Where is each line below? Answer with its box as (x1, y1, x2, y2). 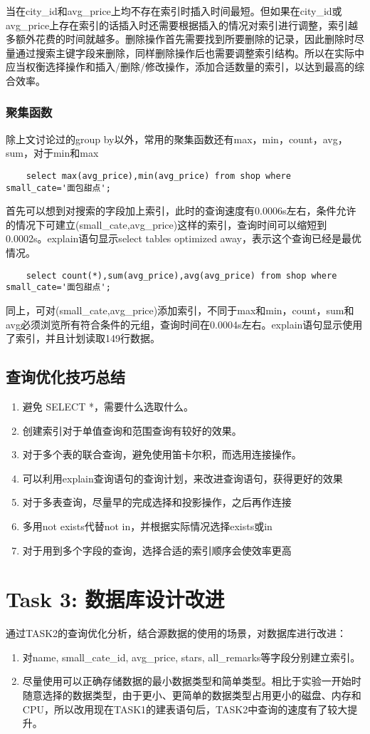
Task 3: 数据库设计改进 (6, 584, 225, 614)
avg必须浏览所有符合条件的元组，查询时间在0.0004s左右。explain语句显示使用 (6, 316, 363, 331)
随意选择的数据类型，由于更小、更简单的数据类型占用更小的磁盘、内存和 (22, 688, 361, 703)
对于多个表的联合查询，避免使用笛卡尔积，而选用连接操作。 (22, 447, 302, 462)
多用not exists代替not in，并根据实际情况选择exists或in (22, 518, 273, 533)
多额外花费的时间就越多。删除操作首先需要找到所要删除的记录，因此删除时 (6, 31, 354, 46)
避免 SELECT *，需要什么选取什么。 (22, 398, 194, 413)
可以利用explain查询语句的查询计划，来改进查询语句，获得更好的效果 (22, 470, 343, 485)
